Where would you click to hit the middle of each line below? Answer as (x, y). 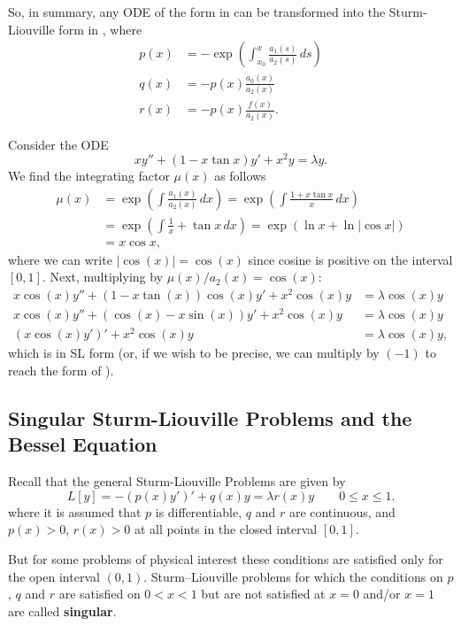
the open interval (54, 576)
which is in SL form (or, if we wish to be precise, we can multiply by (194, 353)
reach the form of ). (61, 370)
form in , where (100, 29)
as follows (240, 176)
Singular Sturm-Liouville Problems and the (210, 417)
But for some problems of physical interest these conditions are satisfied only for (226, 558)
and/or (382, 594)
